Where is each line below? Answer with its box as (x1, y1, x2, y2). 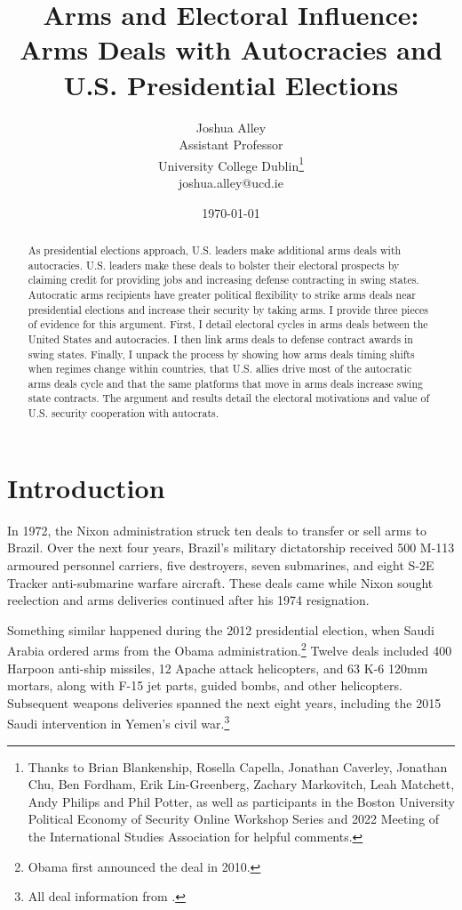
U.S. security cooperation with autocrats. (28, 406, 219, 421)
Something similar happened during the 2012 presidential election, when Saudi (7, 620, 434, 639)
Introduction (7, 469, 165, 505)
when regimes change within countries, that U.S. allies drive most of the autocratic (28, 361, 412, 376)
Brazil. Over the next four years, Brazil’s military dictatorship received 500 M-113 (7, 538, 455, 557)
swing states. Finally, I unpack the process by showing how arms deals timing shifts (28, 346, 415, 361)
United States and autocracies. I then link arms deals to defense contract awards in (28, 331, 413, 346)
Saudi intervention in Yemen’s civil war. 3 (7, 712, 230, 732)
